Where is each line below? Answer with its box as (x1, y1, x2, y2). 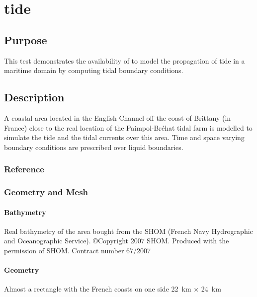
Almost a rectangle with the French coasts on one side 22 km (4, 284, 191, 294)
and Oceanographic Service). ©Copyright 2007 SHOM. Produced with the (4, 235, 229, 246)
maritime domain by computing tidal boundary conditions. (4, 65, 183, 75)
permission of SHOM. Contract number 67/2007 (4, 245, 151, 256)
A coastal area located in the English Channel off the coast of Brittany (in (4, 112, 231, 123)
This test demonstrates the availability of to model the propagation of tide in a (4, 55, 245, 66)
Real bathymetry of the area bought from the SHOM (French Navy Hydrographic (4, 225, 253, 236)
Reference (4, 163, 44, 175)
